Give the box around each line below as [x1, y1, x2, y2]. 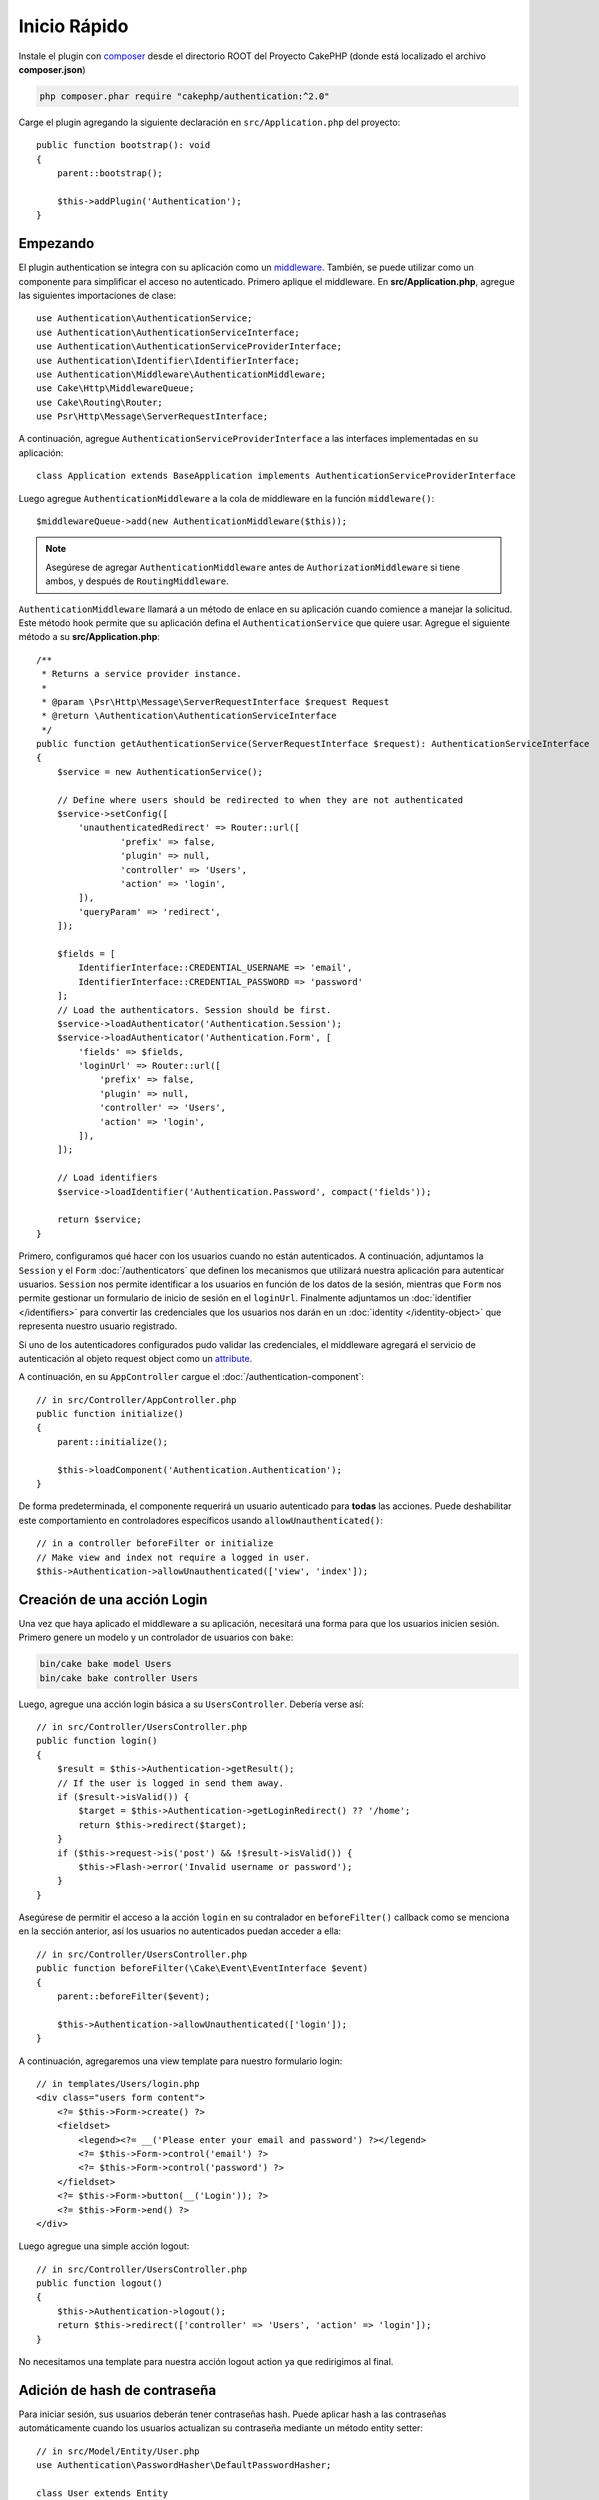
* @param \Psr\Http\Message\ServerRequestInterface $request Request [41, 696, 390, 707]
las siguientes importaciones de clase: [18, 289, 177, 301]
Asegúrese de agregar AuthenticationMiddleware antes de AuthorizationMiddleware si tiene [45, 561, 460, 573]
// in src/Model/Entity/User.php [36, 2445, 200, 2457]
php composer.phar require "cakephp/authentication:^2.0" [39, 90, 330, 102]
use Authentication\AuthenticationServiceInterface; [36, 326, 300, 338]
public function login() [36, 1735, 158, 1747]
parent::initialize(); [56, 1436, 169, 1447]
